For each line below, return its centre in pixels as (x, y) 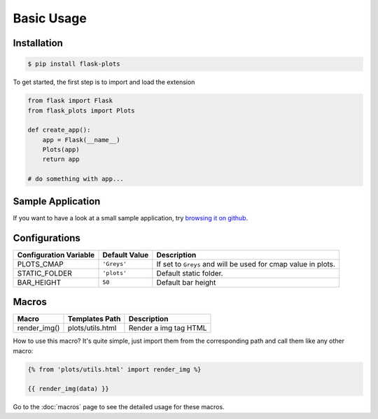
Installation (38, 43)
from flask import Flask (70, 101)
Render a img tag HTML (168, 328)
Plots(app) (61, 150)
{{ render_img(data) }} (69, 389)
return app (61, 159)
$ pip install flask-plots (74, 64)
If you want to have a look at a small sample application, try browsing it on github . (131, 218)
